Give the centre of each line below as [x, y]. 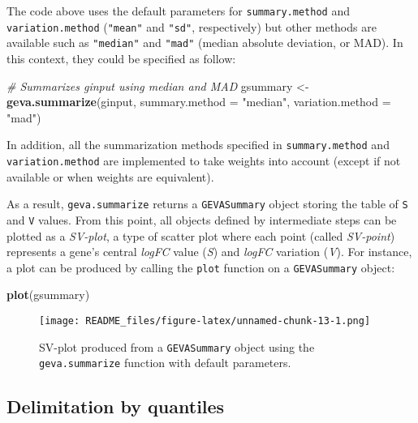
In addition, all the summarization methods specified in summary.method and [198, 145]
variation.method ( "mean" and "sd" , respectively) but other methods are [192, 26]
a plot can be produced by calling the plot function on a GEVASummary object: [201, 267]
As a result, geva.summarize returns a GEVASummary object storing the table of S [207, 204]
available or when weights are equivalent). [110, 176]
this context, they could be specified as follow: [121, 58]
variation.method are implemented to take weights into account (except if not [204, 160]
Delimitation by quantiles [116, 406]
